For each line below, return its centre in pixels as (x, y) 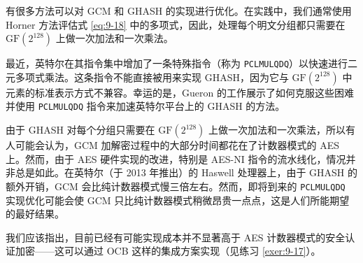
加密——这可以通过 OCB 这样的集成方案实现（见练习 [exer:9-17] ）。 (168, 251)
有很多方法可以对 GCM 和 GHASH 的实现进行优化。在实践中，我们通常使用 (179, 10)
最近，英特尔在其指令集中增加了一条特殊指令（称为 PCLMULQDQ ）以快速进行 (177, 63)
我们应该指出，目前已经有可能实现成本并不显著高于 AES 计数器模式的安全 (176, 237)
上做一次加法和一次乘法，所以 (277, 130)
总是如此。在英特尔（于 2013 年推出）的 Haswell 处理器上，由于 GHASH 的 (186, 172)
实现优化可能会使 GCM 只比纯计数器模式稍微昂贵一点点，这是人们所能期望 (178, 200)
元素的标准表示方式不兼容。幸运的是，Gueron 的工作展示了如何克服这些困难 (180, 92)
